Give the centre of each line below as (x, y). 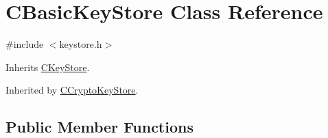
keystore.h (81, 44)
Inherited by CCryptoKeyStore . (72, 90)
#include (25, 44)
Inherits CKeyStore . (48, 67)
